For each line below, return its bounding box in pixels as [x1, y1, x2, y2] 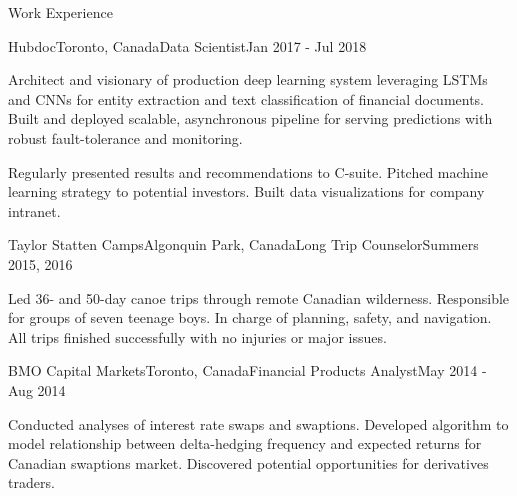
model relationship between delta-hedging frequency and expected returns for [8, 433, 482, 454]
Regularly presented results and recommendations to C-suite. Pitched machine [8, 161, 489, 182]
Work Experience [8, 2, 113, 22]
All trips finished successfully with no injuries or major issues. [8, 326, 387, 347]
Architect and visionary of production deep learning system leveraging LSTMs [8, 69, 488, 90]
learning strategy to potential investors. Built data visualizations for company [8, 181, 485, 202]
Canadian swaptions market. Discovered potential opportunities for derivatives [8, 452, 489, 473]
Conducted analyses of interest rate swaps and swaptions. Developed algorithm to [8, 413, 509, 434]
